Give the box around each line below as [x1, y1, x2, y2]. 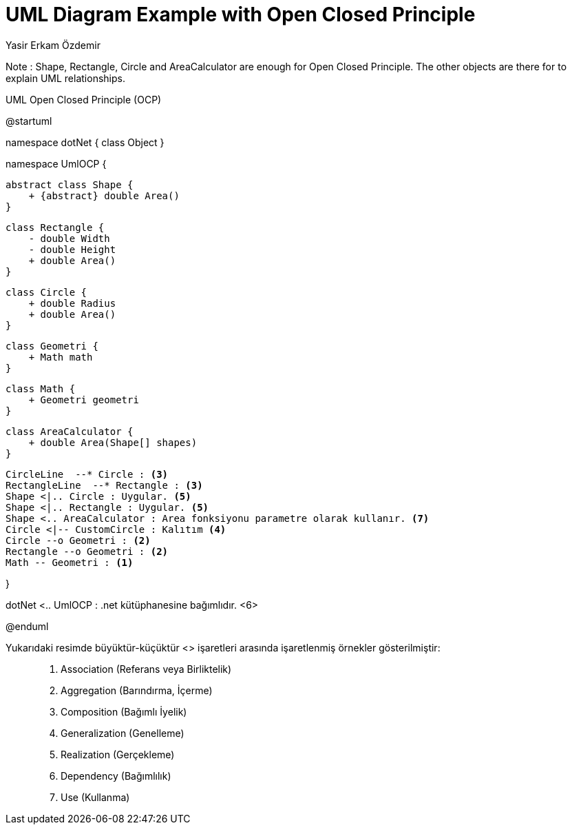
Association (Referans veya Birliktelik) [61, 662, 232, 675]
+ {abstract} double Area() [28, 190, 180, 201]
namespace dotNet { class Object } [6, 136, 165, 148]
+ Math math [28, 351, 93, 363]
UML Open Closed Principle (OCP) [6, 93, 162, 105]
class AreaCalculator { [6, 425, 134, 437]
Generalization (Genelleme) [61, 727, 184, 739]
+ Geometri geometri [28, 394, 139, 405]
